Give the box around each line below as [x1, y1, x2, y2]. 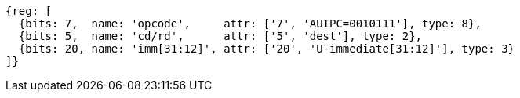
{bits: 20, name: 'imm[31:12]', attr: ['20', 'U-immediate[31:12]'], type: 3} [18, 42, 515, 55]
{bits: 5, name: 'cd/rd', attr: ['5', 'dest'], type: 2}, [18, 30, 423, 42]
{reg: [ [5, 5, 53, 17]
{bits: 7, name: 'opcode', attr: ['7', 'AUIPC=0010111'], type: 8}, [18, 17, 482, 30]
